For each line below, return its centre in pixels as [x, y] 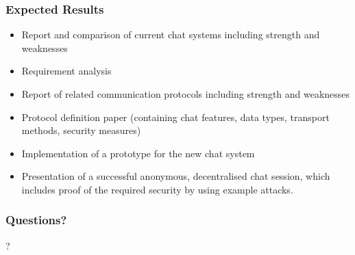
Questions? [36, 220]
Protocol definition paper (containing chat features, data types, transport [175, 117]
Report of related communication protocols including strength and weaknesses [186, 94]
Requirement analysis [66, 71]
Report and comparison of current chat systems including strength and [171, 35]
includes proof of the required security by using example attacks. [157, 189]
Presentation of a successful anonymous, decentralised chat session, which [176, 176]
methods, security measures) [81, 130]
